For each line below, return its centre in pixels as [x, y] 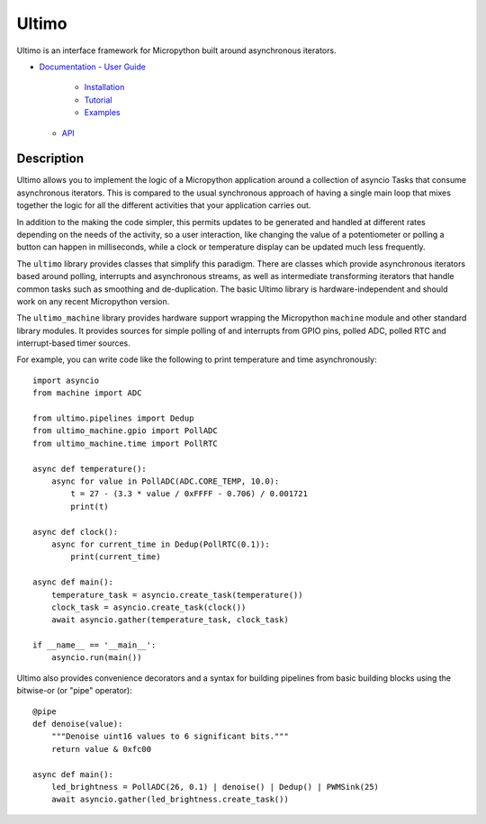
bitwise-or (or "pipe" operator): [74, 691]
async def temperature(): [90, 469]
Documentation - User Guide [92, 67]
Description [50, 159]
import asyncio [66, 380]
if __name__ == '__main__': [94, 645]
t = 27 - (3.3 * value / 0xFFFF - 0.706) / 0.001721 [189, 494]
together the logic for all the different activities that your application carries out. [164, 205]
